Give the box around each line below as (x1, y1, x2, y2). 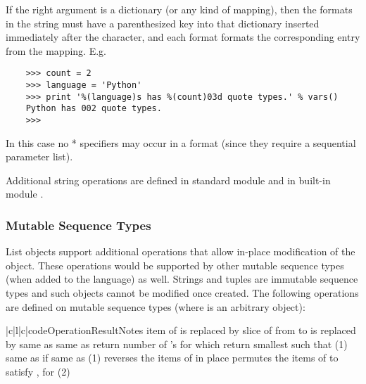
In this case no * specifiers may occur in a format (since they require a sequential (6, 135, 356, 150)
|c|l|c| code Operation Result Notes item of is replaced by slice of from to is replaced (6, 323, 356, 338)
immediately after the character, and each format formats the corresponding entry (6, 30, 360, 44)
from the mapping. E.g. (6, 43, 106, 58)
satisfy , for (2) (6, 364, 70, 378)
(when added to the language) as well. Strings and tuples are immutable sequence (6, 271, 358, 286)
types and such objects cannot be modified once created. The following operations (6, 286, 359, 300)
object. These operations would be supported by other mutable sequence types (6, 257, 344, 272)
